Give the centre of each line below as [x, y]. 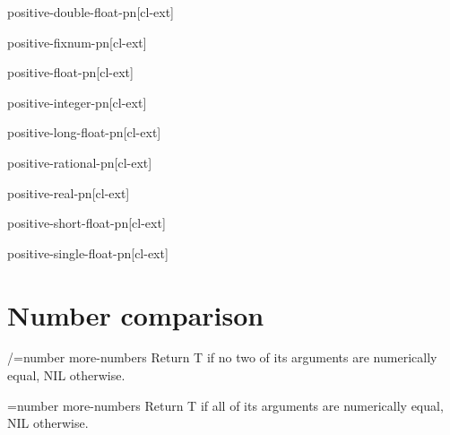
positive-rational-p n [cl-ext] [80, 162]
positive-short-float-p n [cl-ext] [87, 223]
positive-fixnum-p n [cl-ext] [77, 42]
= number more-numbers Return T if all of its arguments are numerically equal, [225, 405]
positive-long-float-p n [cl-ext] [84, 132]
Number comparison [136, 314]
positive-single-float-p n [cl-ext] [88, 252]
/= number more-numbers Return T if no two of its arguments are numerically [222, 357]
